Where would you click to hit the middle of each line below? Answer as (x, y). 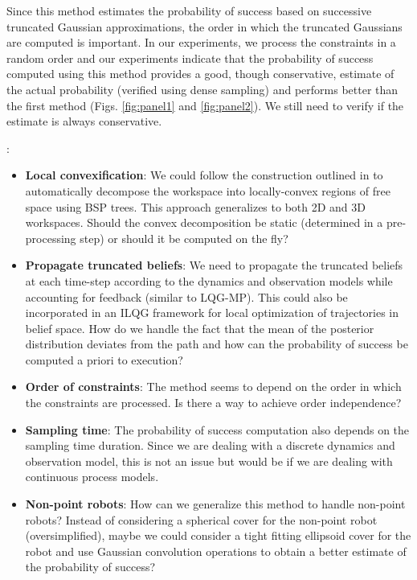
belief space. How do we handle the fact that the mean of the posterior (200, 328)
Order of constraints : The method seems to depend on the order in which (213, 387)
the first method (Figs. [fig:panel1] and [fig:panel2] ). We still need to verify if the (205, 105)
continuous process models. (92, 477)
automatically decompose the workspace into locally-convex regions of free (208, 190)
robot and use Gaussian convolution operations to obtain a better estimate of (216, 551)
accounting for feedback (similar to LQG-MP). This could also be (186, 296)
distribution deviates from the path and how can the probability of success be (217, 344)
